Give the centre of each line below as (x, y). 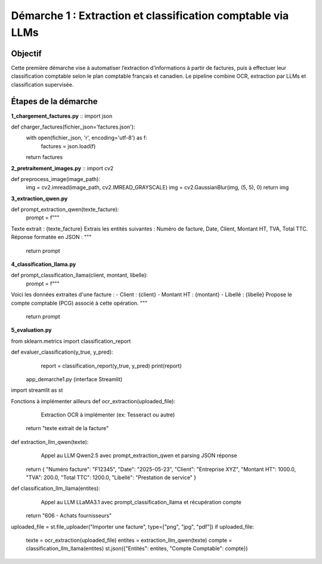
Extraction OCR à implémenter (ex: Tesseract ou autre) (108, 415)
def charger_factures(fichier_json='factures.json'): (73, 127)
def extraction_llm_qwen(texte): (50, 442)
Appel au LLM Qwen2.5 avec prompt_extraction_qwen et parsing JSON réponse (139, 456)
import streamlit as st (37, 390)
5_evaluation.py (31, 330)
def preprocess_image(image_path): (56, 179)
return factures (44, 157)
